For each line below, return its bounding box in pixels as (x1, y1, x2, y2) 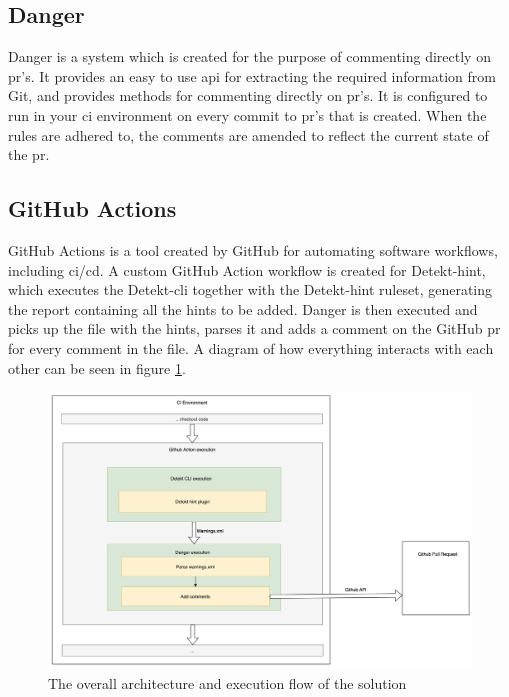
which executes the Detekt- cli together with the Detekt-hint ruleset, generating (8, 279, 493, 300)
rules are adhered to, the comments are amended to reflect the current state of (8, 124, 489, 145)
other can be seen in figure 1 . (8, 357, 186, 378)
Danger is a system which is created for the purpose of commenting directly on (8, 46, 491, 67)
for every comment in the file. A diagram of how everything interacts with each (8, 337, 494, 358)
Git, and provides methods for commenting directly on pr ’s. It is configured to (8, 85, 488, 106)
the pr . (8, 144, 50, 165)
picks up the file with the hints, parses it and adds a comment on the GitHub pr (8, 318, 501, 339)
